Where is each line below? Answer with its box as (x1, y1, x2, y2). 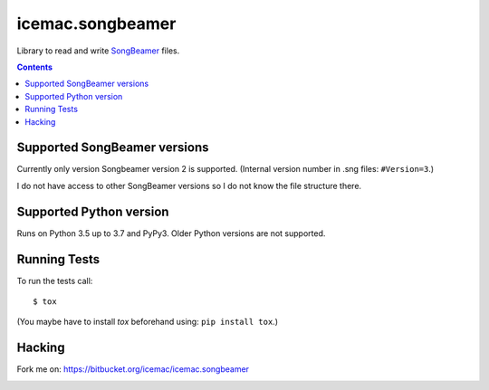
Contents (16, 62, 53, 72)
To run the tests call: (16, 275, 93, 286)
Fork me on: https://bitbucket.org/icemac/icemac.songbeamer (16, 364, 249, 375)
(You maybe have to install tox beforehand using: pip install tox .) (16, 317, 278, 328)
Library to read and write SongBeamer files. (16, 45, 180, 56)
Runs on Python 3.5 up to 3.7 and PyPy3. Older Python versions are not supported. (16, 227, 326, 239)
